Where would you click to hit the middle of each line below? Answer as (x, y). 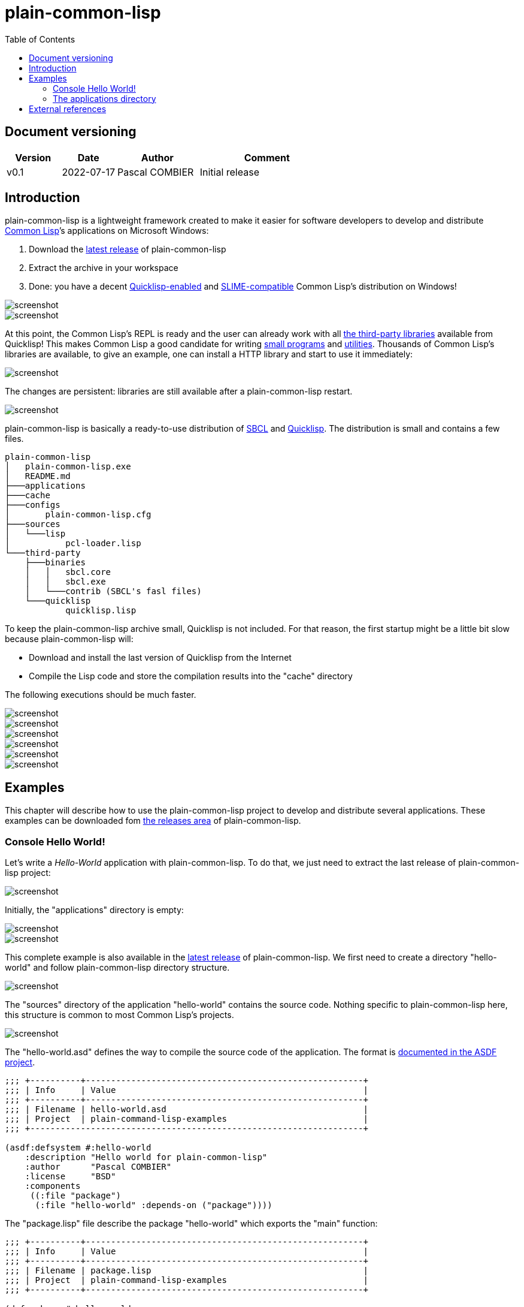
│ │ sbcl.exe (65, 582)
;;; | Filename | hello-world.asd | (187, 1109)
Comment (267, 157)
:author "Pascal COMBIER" (98, 1167)
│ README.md (38, 476)
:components (53, 1186)
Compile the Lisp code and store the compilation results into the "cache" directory (191, 676)
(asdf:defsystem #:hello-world (78, 1148)
